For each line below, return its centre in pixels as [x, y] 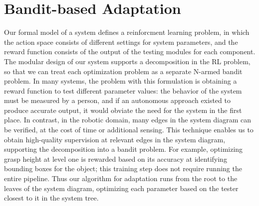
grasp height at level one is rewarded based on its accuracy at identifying [116, 158]
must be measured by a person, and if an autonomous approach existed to [117, 100]
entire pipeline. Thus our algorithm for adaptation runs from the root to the [121, 178]
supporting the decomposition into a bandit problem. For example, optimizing [124, 149]
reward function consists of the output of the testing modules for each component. [130, 51]
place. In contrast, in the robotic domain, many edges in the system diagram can [128, 120]
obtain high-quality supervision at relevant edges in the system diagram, [115, 139]
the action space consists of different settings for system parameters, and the [121, 42]
